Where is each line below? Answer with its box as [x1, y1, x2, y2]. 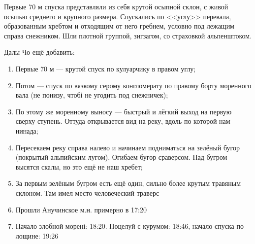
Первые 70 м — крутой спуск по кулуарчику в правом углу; [15, 63, 196, 73]
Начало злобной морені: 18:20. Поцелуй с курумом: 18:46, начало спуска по [15, 221, 244, 231]
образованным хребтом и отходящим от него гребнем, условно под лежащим [4, 21, 234, 31]
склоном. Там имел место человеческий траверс [15, 187, 159, 198]
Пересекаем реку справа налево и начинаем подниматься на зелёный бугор [15, 142, 240, 152]
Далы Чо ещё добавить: [4, 47, 75, 57]
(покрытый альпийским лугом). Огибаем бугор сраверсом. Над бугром [15, 152, 227, 162]
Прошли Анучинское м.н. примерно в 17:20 [15, 204, 147, 214]
